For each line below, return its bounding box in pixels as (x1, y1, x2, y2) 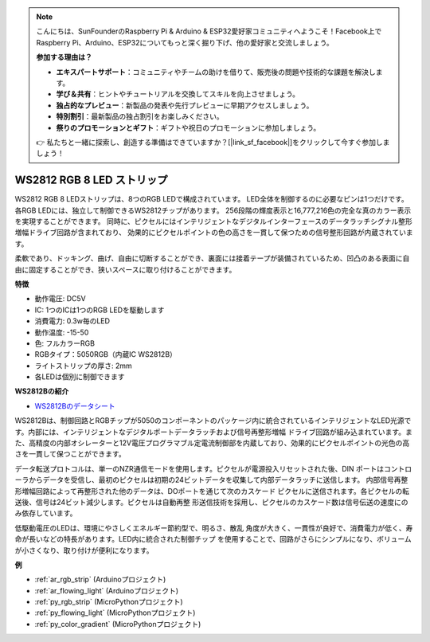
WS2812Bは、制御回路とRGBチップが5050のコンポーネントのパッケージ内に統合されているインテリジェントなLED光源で (14, 416, 412, 425)
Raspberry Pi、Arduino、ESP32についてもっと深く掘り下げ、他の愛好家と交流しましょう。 (36, 37, 334, 47)
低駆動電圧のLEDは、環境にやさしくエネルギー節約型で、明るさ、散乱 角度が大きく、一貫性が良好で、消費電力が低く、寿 (14, 523, 413, 533)
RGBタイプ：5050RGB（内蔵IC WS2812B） (34, 350, 177, 359)
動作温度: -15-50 (34, 327, 89, 337)
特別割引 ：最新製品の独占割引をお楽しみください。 (56, 112, 224, 121)
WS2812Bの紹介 (14, 386, 69, 396)
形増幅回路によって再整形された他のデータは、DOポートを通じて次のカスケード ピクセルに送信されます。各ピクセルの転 (14, 486, 410, 495)
